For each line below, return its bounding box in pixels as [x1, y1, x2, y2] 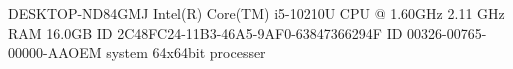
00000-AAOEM [8, 42, 102, 63]
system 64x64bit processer [106, 42, 266, 63]
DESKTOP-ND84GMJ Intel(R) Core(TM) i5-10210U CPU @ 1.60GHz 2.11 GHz [8, 3, 505, 23]
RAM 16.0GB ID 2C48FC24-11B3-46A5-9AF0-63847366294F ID [8, 22, 403, 43]
